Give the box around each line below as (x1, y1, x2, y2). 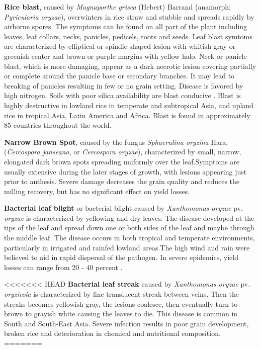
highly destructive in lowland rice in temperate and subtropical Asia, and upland (4, 100, 253, 110)
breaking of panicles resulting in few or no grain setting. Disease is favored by (4, 80, 243, 91)
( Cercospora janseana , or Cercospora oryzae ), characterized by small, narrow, (4, 146, 241, 157)
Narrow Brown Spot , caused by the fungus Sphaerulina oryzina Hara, (4, 136, 228, 147)
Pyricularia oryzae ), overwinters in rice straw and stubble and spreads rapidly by (4, 11, 254, 22)
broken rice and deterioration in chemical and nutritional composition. (4, 328, 221, 338)
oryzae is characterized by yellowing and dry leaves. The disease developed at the (4, 212, 254, 223)
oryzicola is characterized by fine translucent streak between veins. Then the (4, 289, 239, 299)
